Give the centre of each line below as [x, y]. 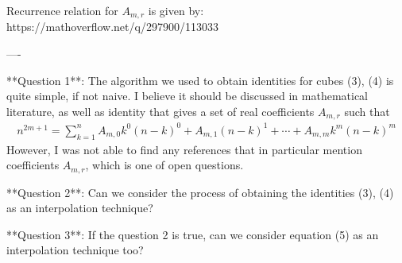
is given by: [176, 10]
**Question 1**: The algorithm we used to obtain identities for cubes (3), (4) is [200, 80]
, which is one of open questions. [164, 165]
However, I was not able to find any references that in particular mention [184, 149]
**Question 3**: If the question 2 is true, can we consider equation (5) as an [193, 234]
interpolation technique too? [75, 250]
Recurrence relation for [62, 10]
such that [367, 111]
